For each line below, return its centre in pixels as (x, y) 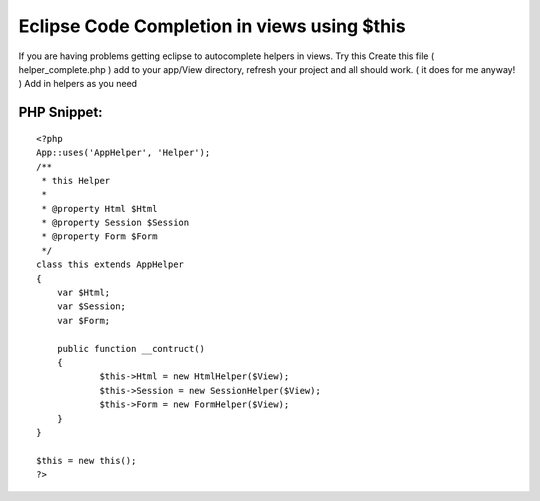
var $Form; (83, 320)
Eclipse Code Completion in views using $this (212, 26)
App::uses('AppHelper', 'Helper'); (123, 153)
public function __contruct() (130, 348)
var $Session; (91, 306)
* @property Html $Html (99, 208)
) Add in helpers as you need (78, 84)
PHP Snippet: (61, 112)
